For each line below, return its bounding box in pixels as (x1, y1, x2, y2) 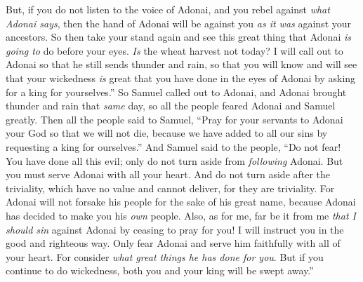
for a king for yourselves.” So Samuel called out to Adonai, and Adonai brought (6, 84, 347, 99)
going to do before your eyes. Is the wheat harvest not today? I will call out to (6, 43, 343, 58)
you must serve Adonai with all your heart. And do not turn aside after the (6, 167, 331, 182)
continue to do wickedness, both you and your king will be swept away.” (6, 263, 314, 278)
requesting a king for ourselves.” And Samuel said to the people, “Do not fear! (6, 139, 341, 154)
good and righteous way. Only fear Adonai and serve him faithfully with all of (6, 236, 341, 250)
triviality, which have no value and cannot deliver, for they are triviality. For (6, 180, 335, 195)
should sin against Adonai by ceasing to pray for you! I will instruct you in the (6, 222, 344, 236)
